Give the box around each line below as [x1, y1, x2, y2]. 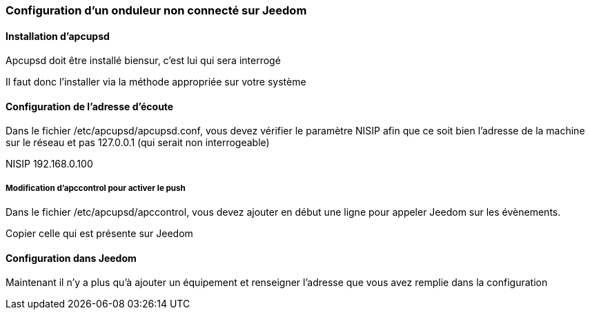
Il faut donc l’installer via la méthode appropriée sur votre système [6, 76, 306, 88]
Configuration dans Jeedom [6, 252, 137, 264]
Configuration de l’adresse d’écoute [6, 100, 174, 112]
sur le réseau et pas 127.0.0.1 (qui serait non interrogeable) [6, 136, 270, 149]
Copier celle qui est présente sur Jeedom [6, 227, 193, 240]
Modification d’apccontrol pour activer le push [6, 183, 186, 193]
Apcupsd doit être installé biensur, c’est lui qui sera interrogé [6, 54, 281, 67]
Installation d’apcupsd [6, 30, 110, 42]
